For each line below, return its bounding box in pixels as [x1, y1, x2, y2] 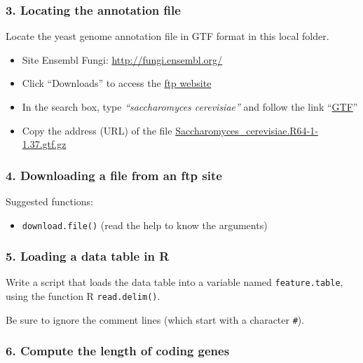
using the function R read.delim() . [6, 289, 160, 303]
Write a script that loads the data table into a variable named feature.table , [6, 275, 343, 289]
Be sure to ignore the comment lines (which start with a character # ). [6, 312, 305, 327]
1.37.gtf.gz [22, 137, 67, 151]
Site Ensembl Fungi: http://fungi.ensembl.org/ [22, 52, 223, 67]
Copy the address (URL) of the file [22, 123, 172, 137]
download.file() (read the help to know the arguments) [22, 217, 268, 232]
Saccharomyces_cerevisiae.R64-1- [175, 123, 318, 137]
